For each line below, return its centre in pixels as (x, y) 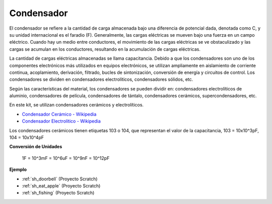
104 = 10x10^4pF (27, 138)
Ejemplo (18, 170)
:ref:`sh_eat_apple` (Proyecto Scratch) (61, 185)
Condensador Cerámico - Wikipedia (59, 114)
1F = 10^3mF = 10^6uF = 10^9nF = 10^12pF (66, 158)
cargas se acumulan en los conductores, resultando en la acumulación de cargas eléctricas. (105, 49)
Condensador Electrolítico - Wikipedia (61, 121)
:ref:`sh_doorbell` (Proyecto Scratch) (60, 179)
